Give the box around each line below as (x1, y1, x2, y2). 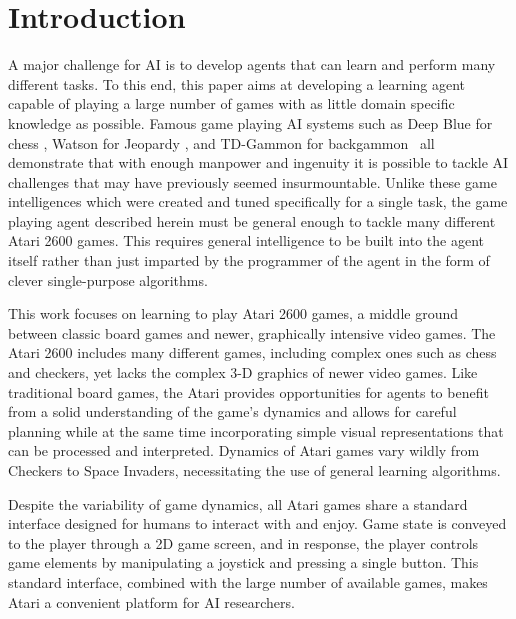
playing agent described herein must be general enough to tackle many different (8, 210, 496, 231)
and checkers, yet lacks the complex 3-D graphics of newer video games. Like (8, 362, 478, 383)
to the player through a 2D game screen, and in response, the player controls (8, 532, 479, 553)
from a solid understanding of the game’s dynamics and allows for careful (8, 401, 457, 422)
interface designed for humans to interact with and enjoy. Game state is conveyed (8, 513, 507, 534)
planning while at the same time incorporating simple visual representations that (8, 420, 504, 441)
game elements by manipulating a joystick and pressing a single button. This (8, 552, 479, 573)
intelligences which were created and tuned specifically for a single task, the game (8, 191, 508, 212)
